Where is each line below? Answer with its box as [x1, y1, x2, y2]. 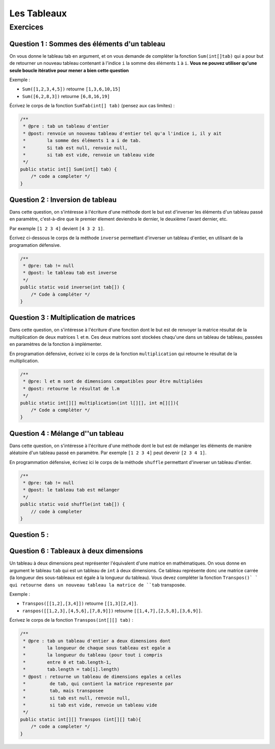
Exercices [9, 22, 44, 32]
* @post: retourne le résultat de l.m [23, 386, 120, 391]
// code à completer [31, 508, 82, 514]
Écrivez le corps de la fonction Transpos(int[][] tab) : [9, 617, 133, 623]
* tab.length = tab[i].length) [23, 667, 120, 672]
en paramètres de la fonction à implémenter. [9, 341, 102, 347]
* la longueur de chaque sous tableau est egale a [23, 645, 171, 651]
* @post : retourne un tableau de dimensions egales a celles [23, 673, 182, 680]
